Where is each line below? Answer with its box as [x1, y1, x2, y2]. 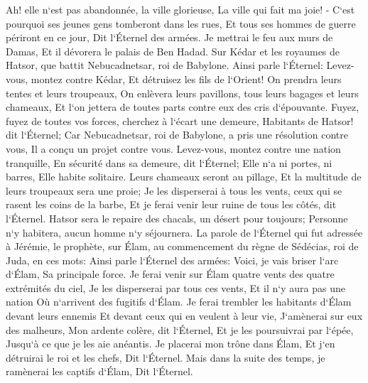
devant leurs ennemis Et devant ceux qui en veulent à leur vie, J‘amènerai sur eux [6, 308, 363, 323]
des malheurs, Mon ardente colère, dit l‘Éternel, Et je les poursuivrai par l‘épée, [6, 322, 354, 337]
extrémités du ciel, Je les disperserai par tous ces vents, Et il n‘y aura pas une [6, 280, 345, 295]
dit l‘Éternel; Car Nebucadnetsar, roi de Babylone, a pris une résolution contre [6, 127, 348, 142]
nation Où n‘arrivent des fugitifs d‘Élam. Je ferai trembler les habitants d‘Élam [6, 294, 352, 309]
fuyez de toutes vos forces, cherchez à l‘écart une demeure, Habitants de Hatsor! [6, 113, 354, 128]
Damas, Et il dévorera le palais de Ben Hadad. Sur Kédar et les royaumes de [6, 43, 340, 58]
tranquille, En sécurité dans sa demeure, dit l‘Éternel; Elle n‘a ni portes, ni [6, 155, 332, 170]
